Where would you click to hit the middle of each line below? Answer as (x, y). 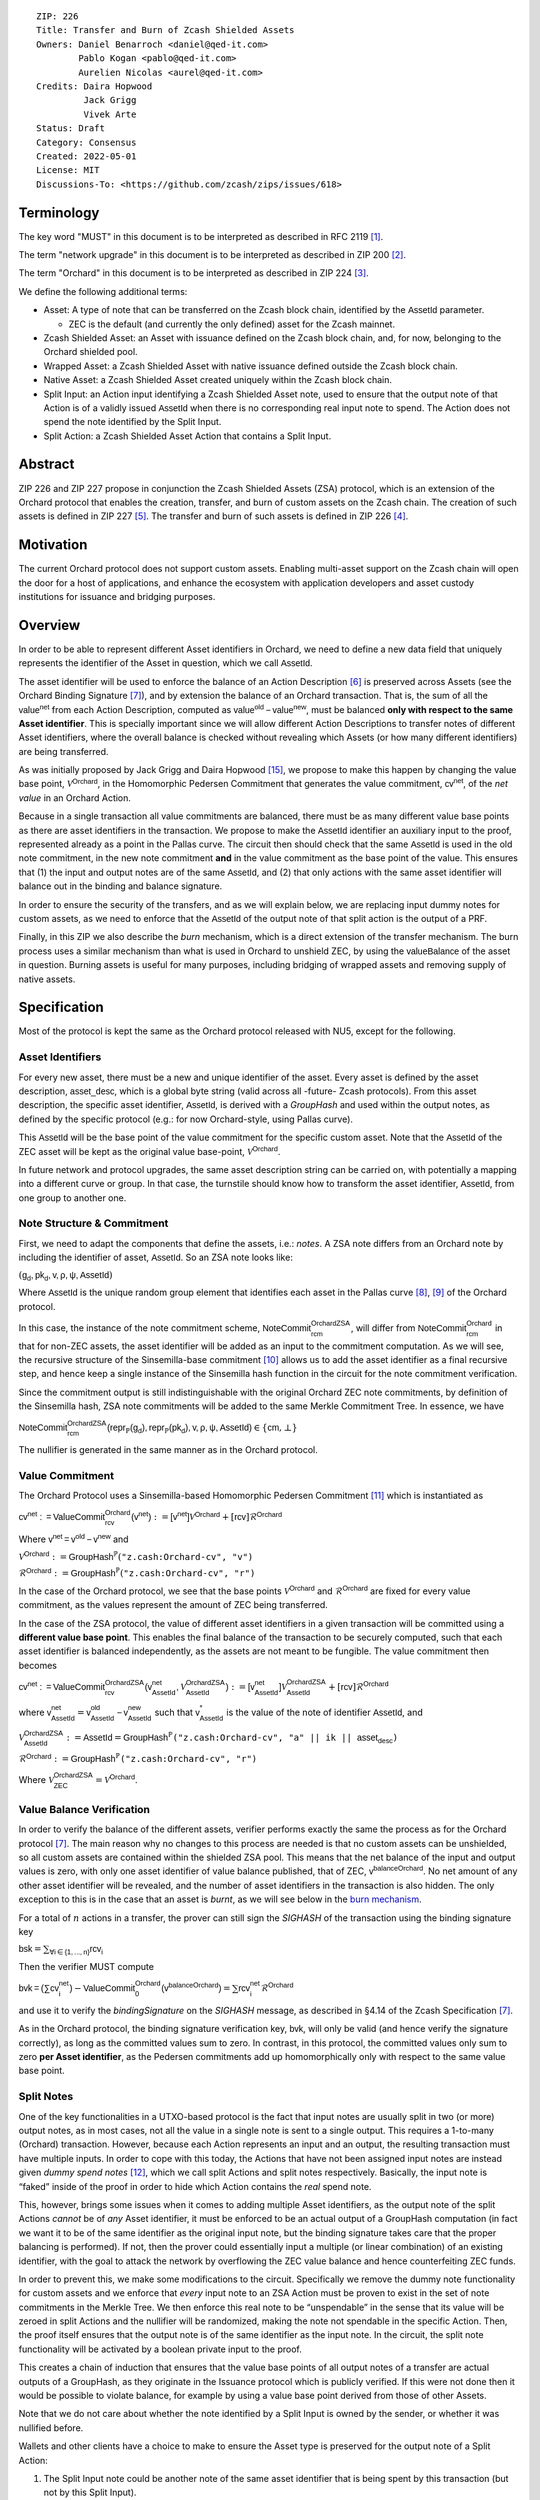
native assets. (47, 979)
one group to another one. (72, 1197)
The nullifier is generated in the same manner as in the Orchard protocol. (168, 1450)
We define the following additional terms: (103, 291)
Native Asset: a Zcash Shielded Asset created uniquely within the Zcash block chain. (218, 380)
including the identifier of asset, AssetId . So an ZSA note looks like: (156, 1257)
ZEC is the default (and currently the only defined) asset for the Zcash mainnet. (231, 324)
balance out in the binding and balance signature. (120, 886)
